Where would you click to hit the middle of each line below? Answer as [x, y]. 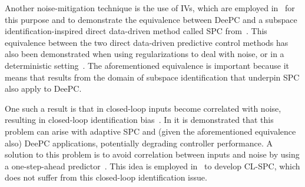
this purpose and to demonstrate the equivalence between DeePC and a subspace [151, 19]
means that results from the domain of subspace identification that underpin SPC [152, 77]
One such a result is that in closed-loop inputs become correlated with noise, [143, 108]
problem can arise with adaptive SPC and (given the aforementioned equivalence [150, 131]
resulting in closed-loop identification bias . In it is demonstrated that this [139, 120]
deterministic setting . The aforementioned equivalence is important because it [147, 65]
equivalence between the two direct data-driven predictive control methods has [147, 42]
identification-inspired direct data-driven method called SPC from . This [136, 31]
